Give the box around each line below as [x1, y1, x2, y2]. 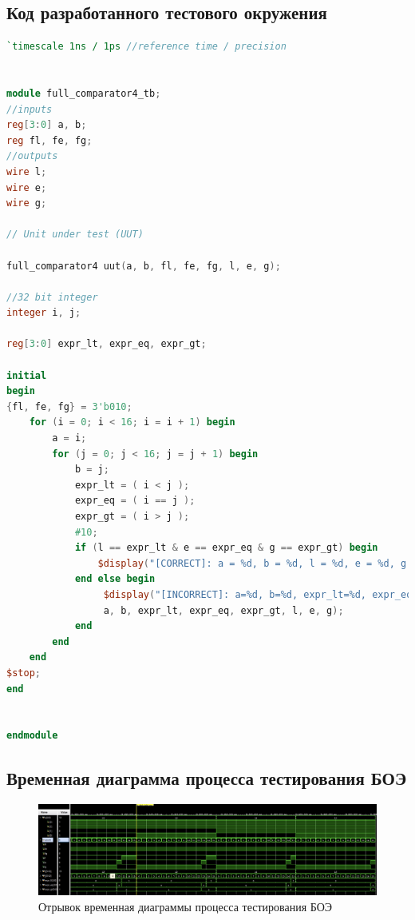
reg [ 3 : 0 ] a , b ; [6, 119, 87, 131]
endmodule [6, 730, 58, 742]
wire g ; [6, 197, 47, 209]
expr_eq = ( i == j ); [74, 495, 196, 507]
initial [6, 369, 47, 381]
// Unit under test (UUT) [6, 229, 144, 241]
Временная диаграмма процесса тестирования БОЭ [6, 766, 407, 791]
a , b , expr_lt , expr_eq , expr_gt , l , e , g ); [103, 604, 344, 616]
